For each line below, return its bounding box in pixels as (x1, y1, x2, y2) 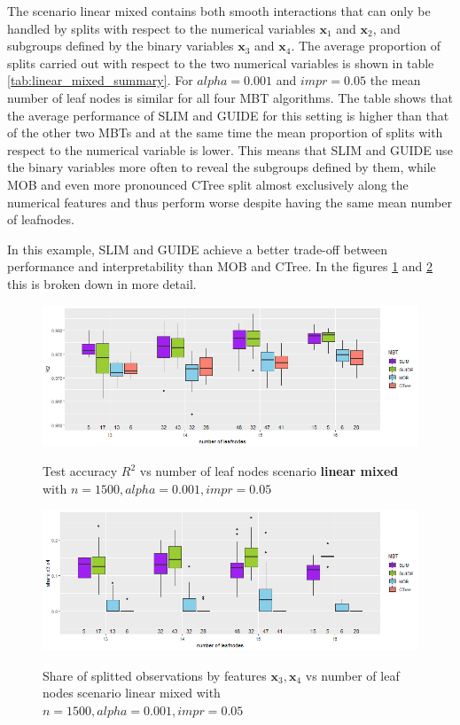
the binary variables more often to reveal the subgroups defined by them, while (7, 158, 436, 176)
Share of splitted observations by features (43, 666, 267, 684)
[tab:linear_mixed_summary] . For (7, 71, 193, 90)
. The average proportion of (291, 36, 441, 55)
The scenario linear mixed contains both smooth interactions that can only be (7, 2, 431, 19)
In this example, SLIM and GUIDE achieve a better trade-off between (7, 239, 387, 258)
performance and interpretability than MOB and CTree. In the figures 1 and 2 (7, 257, 433, 276)
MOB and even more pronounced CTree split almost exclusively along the (7, 175, 409, 193)
